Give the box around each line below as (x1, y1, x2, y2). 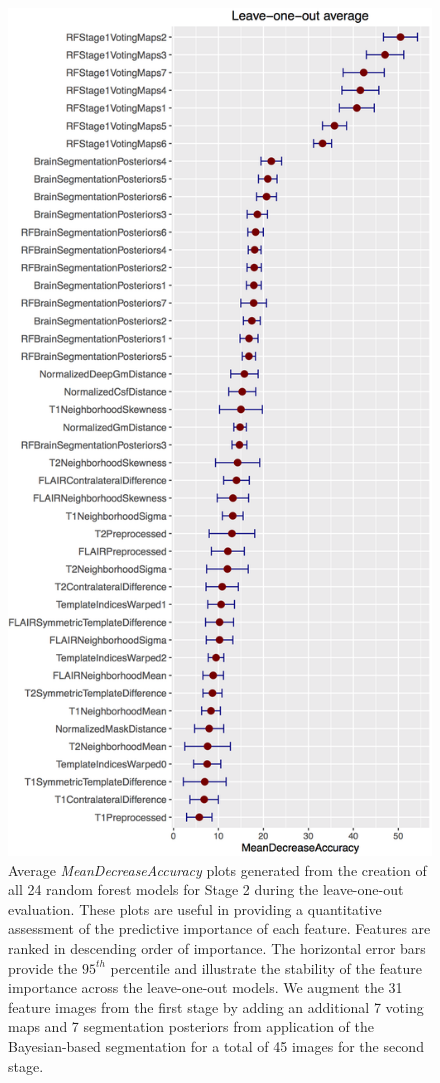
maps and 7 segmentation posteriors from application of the (8, 1016, 374, 1037)
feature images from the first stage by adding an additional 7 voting (8, 996, 424, 1017)
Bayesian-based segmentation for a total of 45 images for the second (8, 1035, 424, 1056)
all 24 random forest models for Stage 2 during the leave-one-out (8, 879, 404, 900)
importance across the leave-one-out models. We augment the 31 (8, 977, 403, 998)
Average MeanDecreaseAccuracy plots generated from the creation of (8, 859, 427, 880)
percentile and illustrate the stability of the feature (110, 957, 422, 978)
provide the (8, 957, 78, 978)
